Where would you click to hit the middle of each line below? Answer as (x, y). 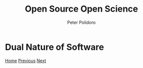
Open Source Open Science (81, 9)
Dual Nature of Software (55, 47)
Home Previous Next (26, 60)
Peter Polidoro (81, 22)
